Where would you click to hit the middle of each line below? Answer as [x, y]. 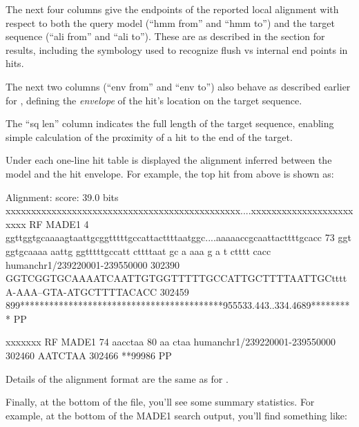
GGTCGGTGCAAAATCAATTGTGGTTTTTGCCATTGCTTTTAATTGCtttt [176, 278]
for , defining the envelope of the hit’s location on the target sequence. [154, 100]
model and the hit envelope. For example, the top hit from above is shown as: [170, 173]
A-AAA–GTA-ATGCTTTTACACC [81, 291]
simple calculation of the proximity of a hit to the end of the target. [149, 136]
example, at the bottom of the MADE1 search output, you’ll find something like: [176, 415]
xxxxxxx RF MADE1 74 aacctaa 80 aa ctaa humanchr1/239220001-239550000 [171, 342]
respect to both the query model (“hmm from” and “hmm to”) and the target [170, 22]
